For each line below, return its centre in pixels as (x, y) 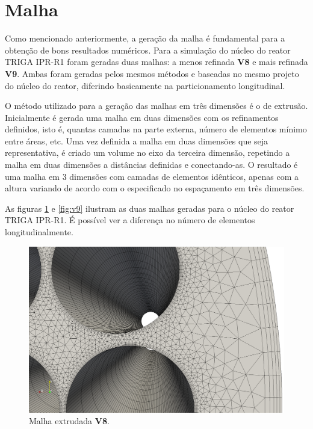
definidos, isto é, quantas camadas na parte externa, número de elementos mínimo (156, 129)
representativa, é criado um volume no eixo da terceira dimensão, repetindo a (147, 153)
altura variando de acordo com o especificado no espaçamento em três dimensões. (155, 188)
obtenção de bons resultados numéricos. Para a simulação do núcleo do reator (148, 50)
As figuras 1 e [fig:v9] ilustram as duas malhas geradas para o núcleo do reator (150, 208)
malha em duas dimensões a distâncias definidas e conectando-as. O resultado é (151, 165)
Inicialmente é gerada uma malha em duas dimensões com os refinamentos (142, 117)
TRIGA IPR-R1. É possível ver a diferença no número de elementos (130, 220)
